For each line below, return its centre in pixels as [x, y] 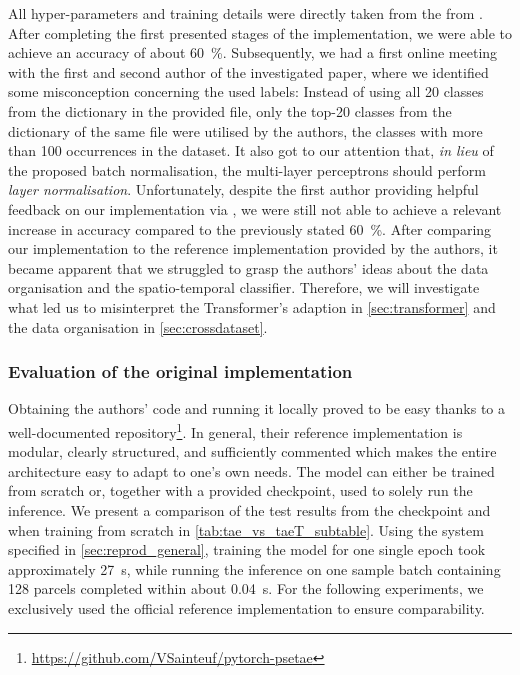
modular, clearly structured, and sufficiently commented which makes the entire [252, 451]
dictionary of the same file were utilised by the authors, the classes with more [245, 130]
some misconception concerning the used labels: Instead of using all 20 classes [246, 91]
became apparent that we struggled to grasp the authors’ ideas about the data [248, 267]
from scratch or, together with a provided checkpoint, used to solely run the [240, 490]
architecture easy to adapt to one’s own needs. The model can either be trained [251, 470]
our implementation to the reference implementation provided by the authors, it [253, 248]
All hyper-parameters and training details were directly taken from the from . [245, 13]
